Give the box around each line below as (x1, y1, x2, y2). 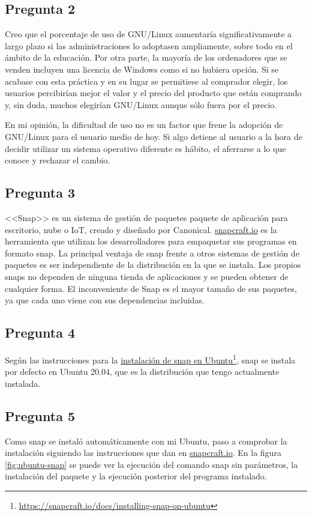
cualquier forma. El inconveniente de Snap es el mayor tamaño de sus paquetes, (5, 282, 297, 294)
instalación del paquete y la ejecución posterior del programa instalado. (5, 470, 267, 482)
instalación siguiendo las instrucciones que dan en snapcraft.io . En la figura (5, 446, 281, 459)
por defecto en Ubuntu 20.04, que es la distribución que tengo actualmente (5, 365, 280, 378)
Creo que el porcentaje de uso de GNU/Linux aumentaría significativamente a (5, 28, 292, 40)
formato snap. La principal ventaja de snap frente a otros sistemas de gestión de (5, 246, 299, 259)
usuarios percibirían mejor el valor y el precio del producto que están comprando (5, 87, 302, 99)
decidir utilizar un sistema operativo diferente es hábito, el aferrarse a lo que (5, 142, 286, 154)
